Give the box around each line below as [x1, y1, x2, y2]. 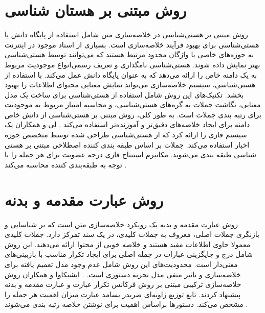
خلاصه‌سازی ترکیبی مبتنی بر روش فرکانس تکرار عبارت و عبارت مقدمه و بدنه [5, 279, 241, 290]
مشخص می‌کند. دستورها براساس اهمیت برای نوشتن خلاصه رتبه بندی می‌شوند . [5, 299, 248, 309]
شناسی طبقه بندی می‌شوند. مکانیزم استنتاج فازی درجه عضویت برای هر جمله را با [5, 149, 256, 160]
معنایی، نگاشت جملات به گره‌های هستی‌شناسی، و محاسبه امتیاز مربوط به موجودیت [5, 99, 261, 110]
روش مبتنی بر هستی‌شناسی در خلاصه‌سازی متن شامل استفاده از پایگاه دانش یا [5, 29, 248, 40]
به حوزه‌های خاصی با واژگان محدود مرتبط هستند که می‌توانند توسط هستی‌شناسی [5, 49, 254, 60]
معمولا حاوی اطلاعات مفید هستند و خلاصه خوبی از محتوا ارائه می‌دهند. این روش [5, 238, 251, 249]
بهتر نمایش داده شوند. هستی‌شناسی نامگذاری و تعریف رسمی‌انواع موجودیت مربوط [5, 59, 260, 69]
